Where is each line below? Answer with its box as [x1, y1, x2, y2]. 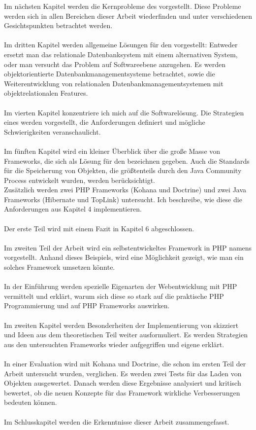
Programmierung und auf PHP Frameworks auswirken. [4, 300, 170, 311]
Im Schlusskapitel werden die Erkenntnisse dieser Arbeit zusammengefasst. [4, 416, 229, 427]
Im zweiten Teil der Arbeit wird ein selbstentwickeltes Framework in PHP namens [4, 242, 252, 252]
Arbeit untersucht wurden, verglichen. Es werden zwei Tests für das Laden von [4, 368, 242, 378]
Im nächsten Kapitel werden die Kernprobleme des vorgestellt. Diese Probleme [4, 1, 241, 11]
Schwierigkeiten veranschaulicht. [4, 126, 101, 137]
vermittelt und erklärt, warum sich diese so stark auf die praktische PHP [4, 290, 224, 301]
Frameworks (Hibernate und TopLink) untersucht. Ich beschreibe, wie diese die [4, 194, 242, 204]
